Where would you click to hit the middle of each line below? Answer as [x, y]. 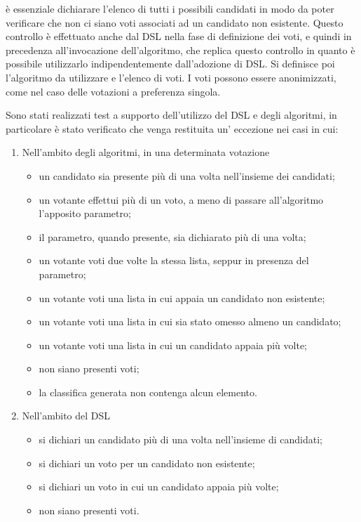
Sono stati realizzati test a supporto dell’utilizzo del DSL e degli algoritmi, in [171, 115]
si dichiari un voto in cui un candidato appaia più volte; [159, 487]
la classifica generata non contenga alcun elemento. [148, 392]
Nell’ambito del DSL [66, 416]
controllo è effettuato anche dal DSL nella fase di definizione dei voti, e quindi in [179, 36]
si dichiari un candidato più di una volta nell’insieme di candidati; [180, 439]
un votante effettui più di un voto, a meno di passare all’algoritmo [181, 199]
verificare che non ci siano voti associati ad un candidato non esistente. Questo [175, 22]
